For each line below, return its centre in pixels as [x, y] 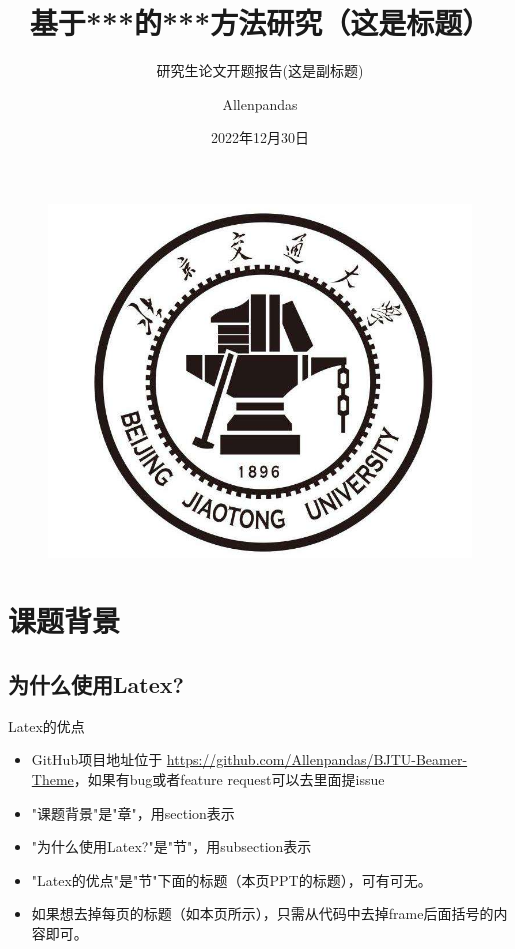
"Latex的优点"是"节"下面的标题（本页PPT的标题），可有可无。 [231, 879]
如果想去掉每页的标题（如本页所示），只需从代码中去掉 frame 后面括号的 [262, 913]
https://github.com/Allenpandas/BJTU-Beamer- [317, 759]
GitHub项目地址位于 [97, 759]
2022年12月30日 [260, 137]
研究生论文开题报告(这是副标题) [260, 70]
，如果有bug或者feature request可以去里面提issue [229, 778]
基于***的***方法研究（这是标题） [260, 22]
